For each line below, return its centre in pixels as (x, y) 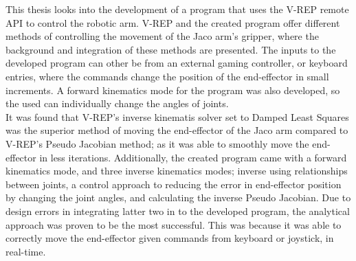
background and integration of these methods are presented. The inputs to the (171, 49)
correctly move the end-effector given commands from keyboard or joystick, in (170, 238)
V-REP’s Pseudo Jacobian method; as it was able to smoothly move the (157, 143)
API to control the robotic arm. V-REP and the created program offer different (173, 22)
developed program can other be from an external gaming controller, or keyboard (177, 63)
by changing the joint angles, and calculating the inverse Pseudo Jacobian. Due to (178, 197)
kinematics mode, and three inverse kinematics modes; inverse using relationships (177, 171)
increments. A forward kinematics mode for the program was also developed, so (173, 90)
